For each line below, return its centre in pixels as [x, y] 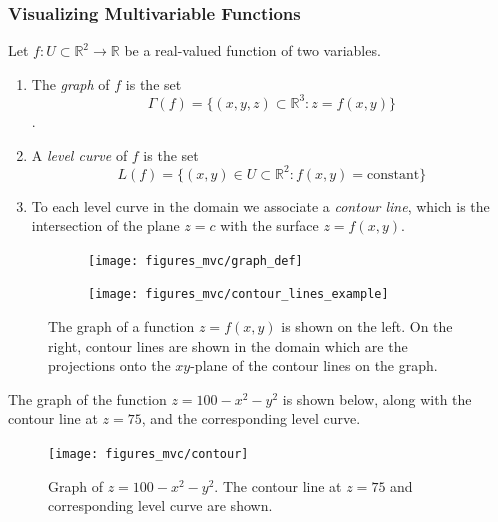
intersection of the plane [105, 225]
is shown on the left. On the [367, 326]
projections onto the [109, 365]
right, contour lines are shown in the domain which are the [228, 345]
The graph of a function [121, 326]
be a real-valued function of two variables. [252, 50]
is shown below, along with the [377, 398]
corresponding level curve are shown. [160, 505]
